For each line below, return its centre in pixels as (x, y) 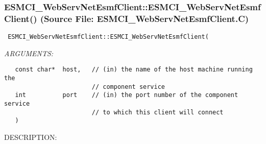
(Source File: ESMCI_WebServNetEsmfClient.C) (144, 18)
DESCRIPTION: (31, 137)
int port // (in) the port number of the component (127, 95)
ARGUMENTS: (29, 53)
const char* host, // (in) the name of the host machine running (134, 70)
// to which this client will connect (158, 112)
